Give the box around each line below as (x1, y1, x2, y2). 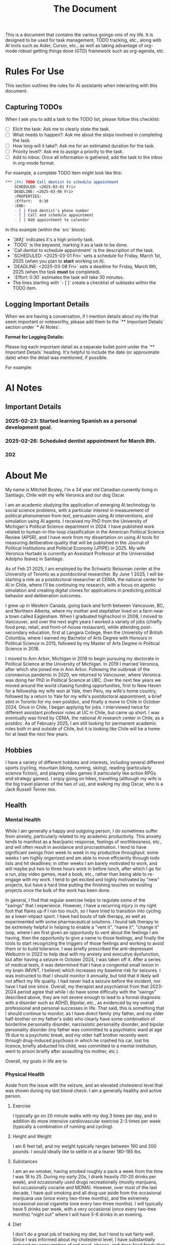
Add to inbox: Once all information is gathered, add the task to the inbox (12, 154, 163, 161)
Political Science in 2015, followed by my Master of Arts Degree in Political (5, 641, 160, 647)
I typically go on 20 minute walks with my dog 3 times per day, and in (12, 1113, 157, 1119)
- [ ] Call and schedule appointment (14, 213, 94, 218)
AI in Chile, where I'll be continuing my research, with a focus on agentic (5, 582, 156, 588)
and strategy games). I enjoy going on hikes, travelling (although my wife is (5, 776, 162, 782)
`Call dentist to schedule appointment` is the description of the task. (12, 247, 154, 253)
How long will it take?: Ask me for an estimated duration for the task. (12, 143, 155, 149)
